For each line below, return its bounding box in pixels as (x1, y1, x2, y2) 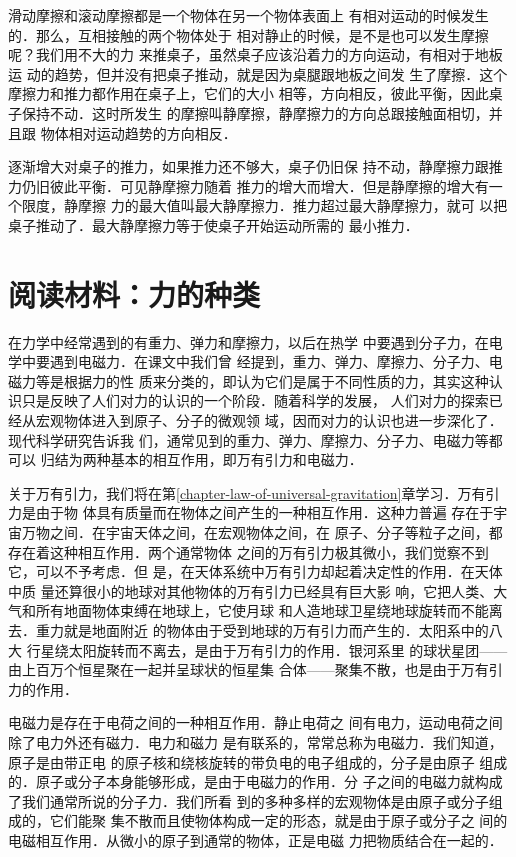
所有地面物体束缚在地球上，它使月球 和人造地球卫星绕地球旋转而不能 (35, 600, 489, 621)
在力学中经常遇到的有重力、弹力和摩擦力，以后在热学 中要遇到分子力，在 (8, 331, 489, 352)
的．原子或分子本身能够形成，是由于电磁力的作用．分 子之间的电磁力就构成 (8, 771, 503, 792)
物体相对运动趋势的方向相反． (40, 122, 237, 143)
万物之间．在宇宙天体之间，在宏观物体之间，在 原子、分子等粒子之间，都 (21, 522, 503, 542)
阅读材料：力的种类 (8, 273, 261, 314)
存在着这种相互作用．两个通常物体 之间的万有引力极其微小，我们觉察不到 (8, 541, 489, 562)
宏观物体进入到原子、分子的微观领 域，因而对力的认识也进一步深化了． (35, 410, 503, 431)
